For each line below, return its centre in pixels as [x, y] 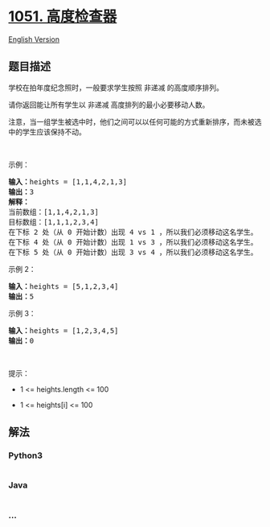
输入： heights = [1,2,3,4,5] [63, 330]
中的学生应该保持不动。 [47, 132]
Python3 [25, 455]
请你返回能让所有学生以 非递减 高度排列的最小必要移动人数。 [109, 105]
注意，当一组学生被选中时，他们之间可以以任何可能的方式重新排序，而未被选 [135, 121]
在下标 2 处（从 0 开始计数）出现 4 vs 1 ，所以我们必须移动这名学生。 [133, 232]
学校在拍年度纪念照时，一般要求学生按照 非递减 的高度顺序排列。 [116, 87]
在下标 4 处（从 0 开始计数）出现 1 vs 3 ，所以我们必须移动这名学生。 [133, 242]
